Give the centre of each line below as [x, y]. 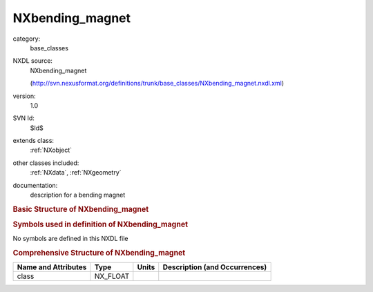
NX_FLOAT [112, 276]
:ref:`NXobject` [51, 150]
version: [24, 96]
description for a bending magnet [78, 195]
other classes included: [46, 163]
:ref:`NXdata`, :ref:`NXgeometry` [76, 173]
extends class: [34, 141]
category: [27, 39]
